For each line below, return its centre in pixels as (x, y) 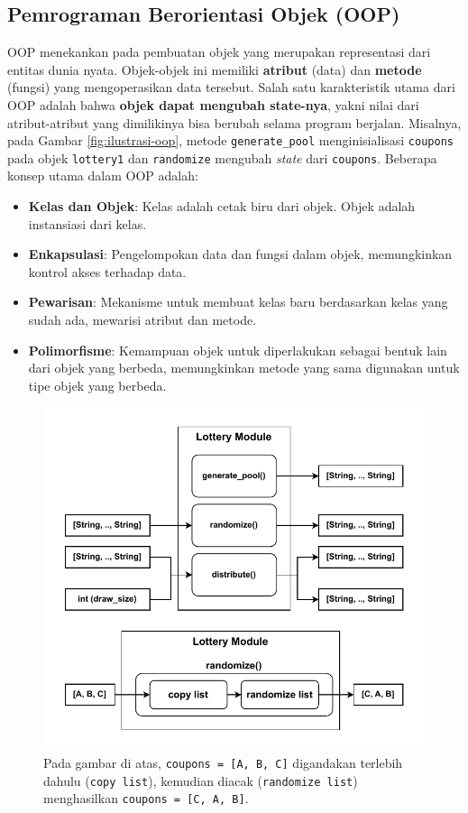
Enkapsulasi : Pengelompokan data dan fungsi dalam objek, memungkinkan (240, 254)
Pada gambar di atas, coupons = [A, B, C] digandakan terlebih (223, 763)
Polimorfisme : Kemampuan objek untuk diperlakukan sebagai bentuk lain (238, 350)
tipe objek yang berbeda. (97, 385)
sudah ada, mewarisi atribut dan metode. (142, 320)
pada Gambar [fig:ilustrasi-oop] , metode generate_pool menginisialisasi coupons (230, 140)
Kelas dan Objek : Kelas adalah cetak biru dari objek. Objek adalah (222, 206)
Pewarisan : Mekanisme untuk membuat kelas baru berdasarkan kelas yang (238, 302)
